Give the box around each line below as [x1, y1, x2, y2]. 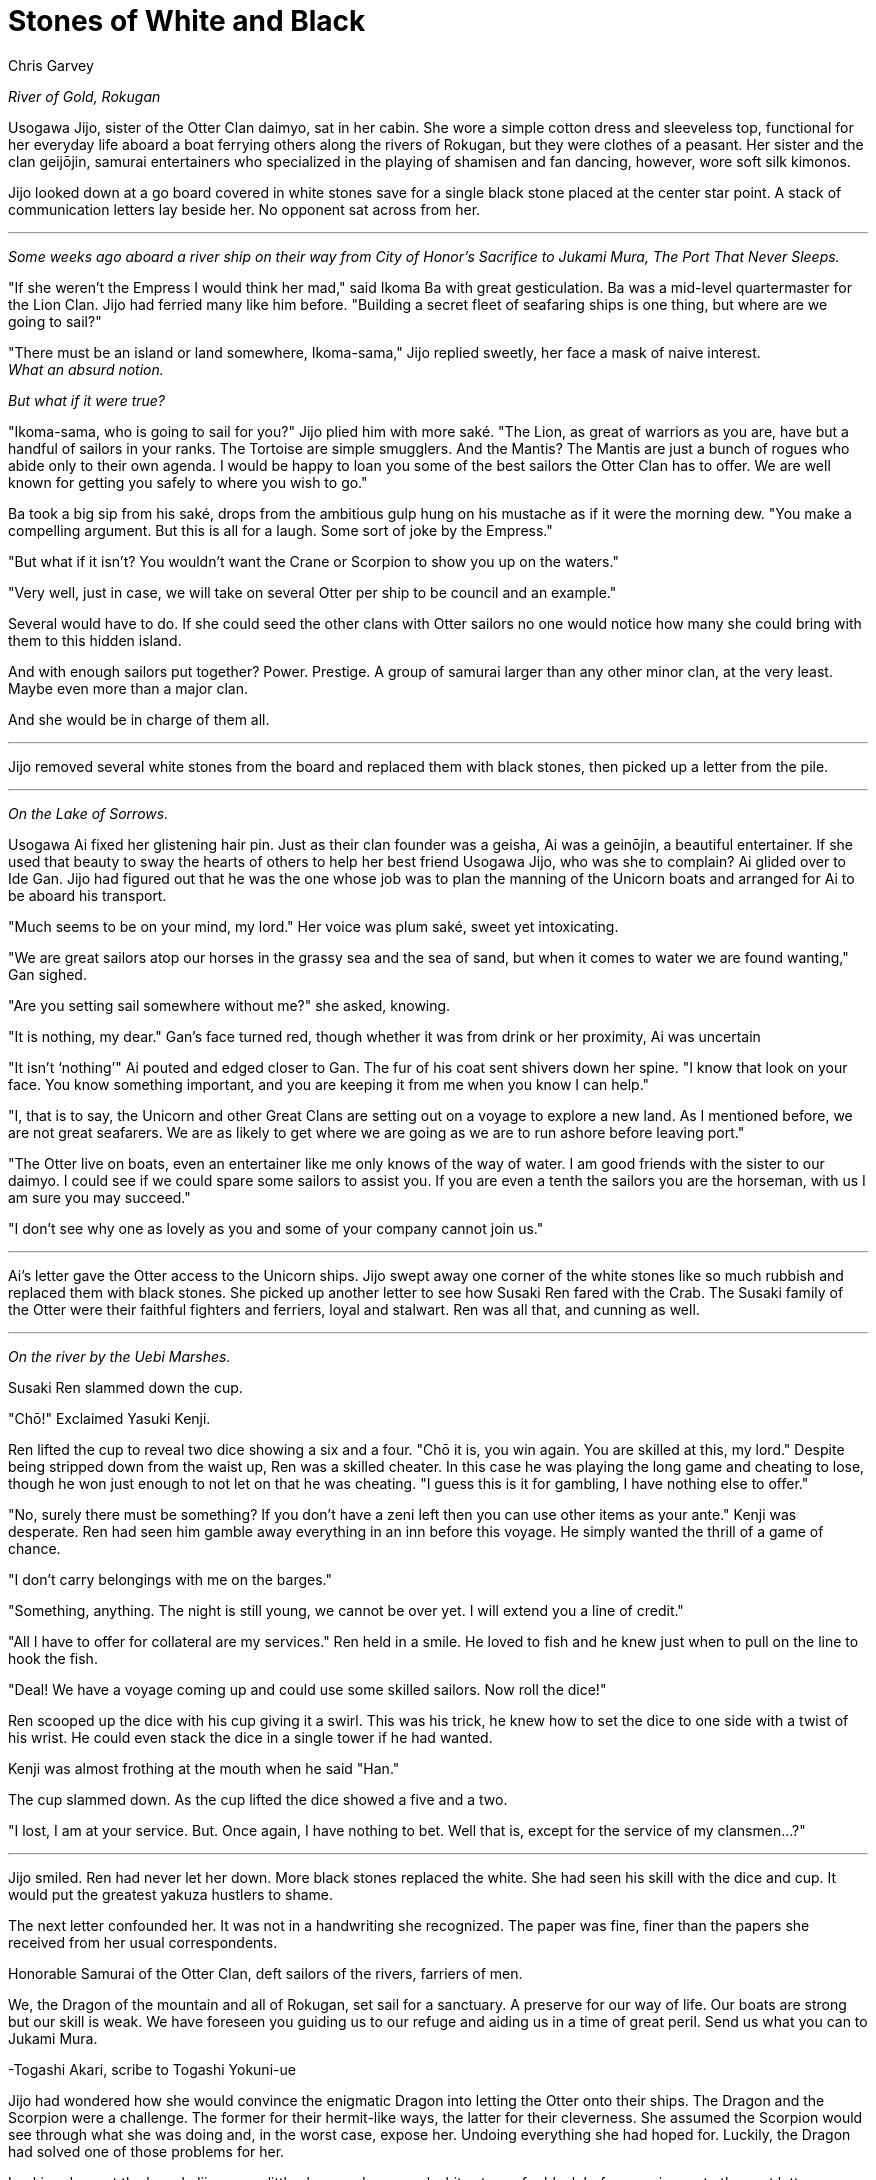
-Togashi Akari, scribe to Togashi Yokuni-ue [8, 2060, 296, 2078]
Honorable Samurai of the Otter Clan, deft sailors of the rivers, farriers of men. [8, 1964, 523, 1982]
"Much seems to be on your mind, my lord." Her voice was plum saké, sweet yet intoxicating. [8, 917, 619, 935]
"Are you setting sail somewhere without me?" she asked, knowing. [8, 996, 451, 1014]
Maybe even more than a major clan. [8, 679, 248, 697]
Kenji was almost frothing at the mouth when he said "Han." [8, 1759, 400, 1777]
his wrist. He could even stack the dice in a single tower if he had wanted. [8, 1728, 493, 1746]
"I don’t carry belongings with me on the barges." [8, 1570, 333, 1588]
